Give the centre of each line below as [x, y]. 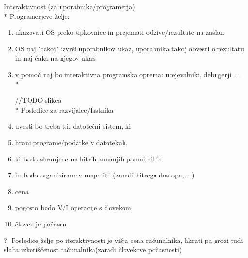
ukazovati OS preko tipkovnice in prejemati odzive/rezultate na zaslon [120, 32]
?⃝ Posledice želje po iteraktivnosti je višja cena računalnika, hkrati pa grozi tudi [124, 240]
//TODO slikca [38, 100]
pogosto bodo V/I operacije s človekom [73, 207]
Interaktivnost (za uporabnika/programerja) [70, 6]
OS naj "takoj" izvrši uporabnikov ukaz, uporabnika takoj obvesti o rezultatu [130, 48]
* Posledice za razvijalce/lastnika [64, 109]
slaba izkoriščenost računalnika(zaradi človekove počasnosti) [93, 250]
